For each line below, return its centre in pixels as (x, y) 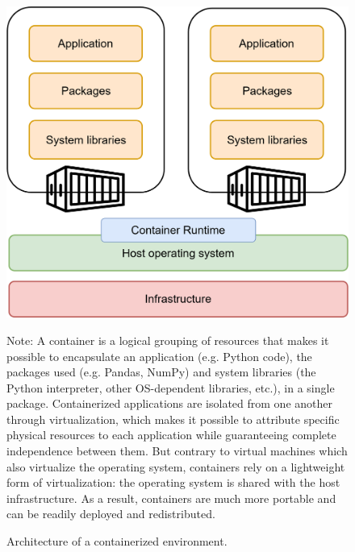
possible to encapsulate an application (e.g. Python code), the (159, 356)
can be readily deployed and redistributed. (111, 514)
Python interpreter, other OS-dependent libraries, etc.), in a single (171, 387)
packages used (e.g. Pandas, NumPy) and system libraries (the (161, 372)
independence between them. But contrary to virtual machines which (177, 451)
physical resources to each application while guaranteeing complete (171, 435)
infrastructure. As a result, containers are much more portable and (171, 498)
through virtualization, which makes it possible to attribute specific (173, 419)
